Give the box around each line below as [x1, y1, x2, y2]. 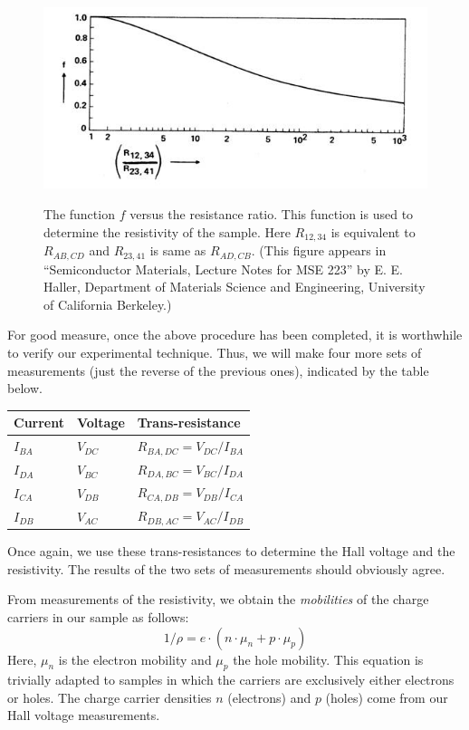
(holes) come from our [325, 687, 448, 706]
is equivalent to [330, 222, 416, 241]
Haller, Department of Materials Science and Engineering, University [43, 277, 426, 296]
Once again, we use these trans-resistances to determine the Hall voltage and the [7, 542, 455, 561]
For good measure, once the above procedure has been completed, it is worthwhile [7, 325, 463, 344]
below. [7, 379, 43, 398]
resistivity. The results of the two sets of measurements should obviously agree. [7, 559, 445, 578]
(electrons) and [227, 687, 311, 706]
